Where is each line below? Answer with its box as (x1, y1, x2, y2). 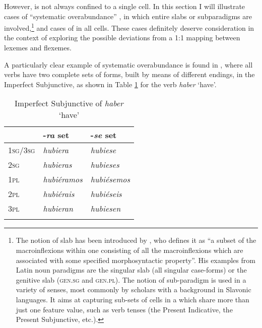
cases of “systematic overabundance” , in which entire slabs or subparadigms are (4, 11, 252, 21)
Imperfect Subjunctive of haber (15, 97, 123, 109)
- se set (90, 129, 117, 141)
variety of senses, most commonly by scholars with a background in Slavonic (16, 284, 251, 295)
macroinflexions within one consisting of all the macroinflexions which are (16, 245, 243, 255)
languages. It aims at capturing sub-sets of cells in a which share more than (16, 294, 249, 304)
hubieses (90, 159, 119, 171)
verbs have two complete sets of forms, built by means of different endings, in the (4, 69, 255, 80)
